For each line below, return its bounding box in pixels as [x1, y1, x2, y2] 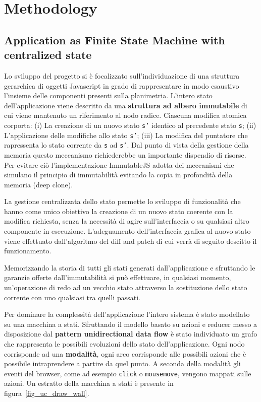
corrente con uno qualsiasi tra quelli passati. [4, 292, 140, 302]
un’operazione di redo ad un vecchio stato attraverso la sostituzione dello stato [4, 282, 247, 293]
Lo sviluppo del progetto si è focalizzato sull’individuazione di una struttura [4, 70, 240, 81]
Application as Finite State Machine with [4, 32, 225, 47]
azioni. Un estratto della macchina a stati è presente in [4, 378, 174, 388]
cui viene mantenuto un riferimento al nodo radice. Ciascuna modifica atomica [4, 110, 247, 120]
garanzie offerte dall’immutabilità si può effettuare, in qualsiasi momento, [4, 272, 231, 283]
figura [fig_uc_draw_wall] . [4, 388, 89, 398]
